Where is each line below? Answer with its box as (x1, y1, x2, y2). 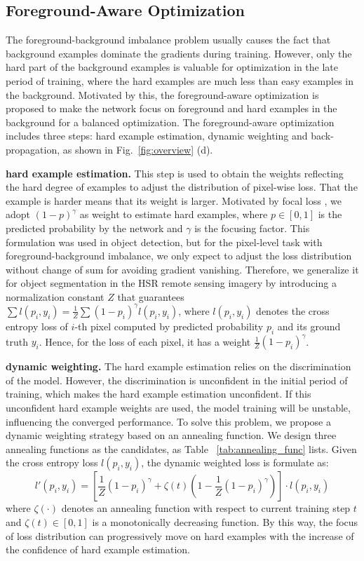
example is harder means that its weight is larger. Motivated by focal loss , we (6, 193, 342, 208)
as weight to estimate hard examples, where (79, 207, 268, 222)
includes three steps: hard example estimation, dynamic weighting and (6, 128, 308, 143)
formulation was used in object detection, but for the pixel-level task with (6, 234, 323, 249)
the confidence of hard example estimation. (6, 542, 191, 557)
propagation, (6, 142, 60, 156)
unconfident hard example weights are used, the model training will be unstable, (6, 400, 351, 415)
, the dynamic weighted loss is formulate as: (141, 455, 329, 470)
